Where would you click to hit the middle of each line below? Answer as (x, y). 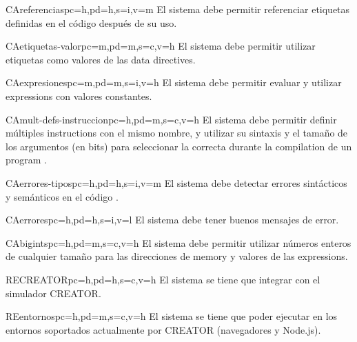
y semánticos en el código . (62, 196)
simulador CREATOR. (53, 293)
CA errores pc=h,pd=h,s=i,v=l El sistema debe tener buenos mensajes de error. (172, 220)
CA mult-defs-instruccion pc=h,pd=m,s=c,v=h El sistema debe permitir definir (171, 119)
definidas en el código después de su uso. (91, 22)
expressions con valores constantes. (79, 95)
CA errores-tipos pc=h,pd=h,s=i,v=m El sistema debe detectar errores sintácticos (176, 182)
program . (26, 160)
